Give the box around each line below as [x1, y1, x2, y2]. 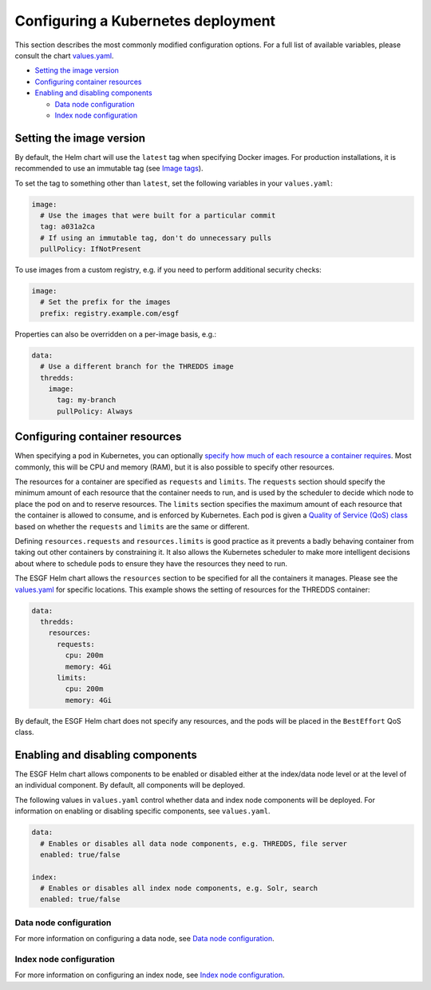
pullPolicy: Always [57, 406, 133, 416]
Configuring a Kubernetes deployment [14, 12, 275, 30]
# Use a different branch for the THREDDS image [40, 362, 235, 371]
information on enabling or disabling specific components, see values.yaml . [14, 806, 271, 816]
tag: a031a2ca [40, 222, 96, 231]
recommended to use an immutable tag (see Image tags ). [14, 164, 204, 174]
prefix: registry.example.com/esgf [40, 309, 180, 317]
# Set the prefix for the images [40, 297, 171, 307]
